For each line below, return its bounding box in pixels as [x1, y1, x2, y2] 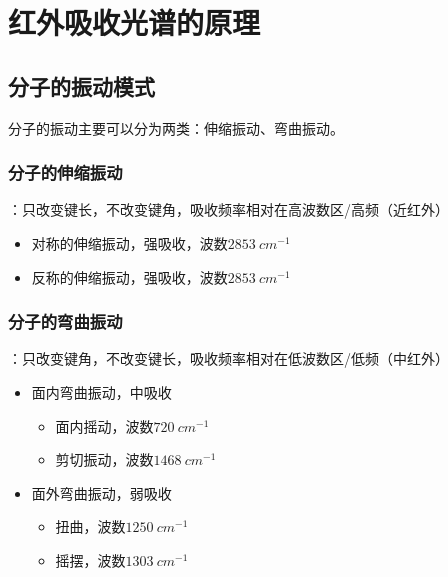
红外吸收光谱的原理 [8, 2, 261, 43]
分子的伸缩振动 [8, 160, 123, 185]
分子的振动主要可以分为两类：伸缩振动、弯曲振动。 [8, 117, 344, 138]
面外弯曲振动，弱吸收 [31, 482, 172, 503]
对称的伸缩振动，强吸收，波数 [31, 232, 228, 253]
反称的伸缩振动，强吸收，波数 [31, 266, 228, 287]
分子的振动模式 [8, 70, 155, 101]
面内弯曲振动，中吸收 [31, 381, 172, 402]
